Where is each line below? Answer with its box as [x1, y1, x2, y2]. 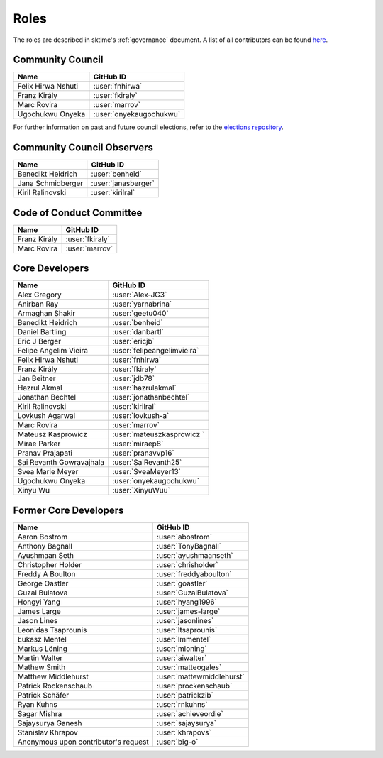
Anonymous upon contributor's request [17, 737, 149, 747]
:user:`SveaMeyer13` [112, 467, 181, 477]
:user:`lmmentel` [156, 634, 211, 644]
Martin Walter [17, 653, 63, 663]
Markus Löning [17, 643, 67, 653]
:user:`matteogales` [156, 662, 222, 672]
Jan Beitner [17, 373, 56, 383]
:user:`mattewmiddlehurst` [156, 671, 245, 681]
